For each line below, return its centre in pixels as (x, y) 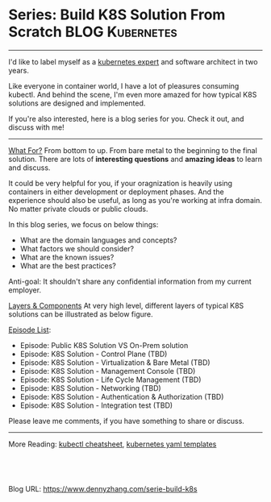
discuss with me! (36, 127)
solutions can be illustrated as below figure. (81, 314)
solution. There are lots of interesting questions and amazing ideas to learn (135, 159)
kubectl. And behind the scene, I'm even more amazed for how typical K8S (133, 94)
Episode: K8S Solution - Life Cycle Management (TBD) (110, 380)
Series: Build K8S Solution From (117, 15)
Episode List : (30, 330)
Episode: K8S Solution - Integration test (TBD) (96, 405)
